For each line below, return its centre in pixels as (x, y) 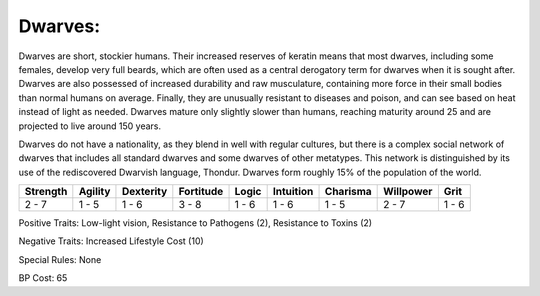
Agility (94, 192)
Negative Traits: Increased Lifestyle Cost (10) (111, 241)
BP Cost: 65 (43, 278)
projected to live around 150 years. (90, 126)
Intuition (293, 192)
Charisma (348, 192)
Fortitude (201, 192)
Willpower (408, 192)
